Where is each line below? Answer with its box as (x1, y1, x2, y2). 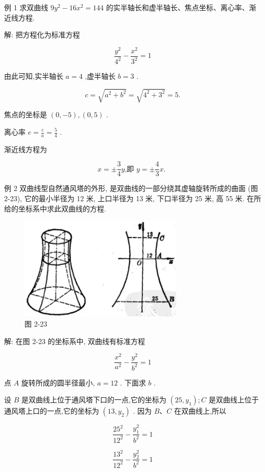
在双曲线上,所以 (174, 405, 226, 416)
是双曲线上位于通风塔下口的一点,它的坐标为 (21, 394, 166, 405)
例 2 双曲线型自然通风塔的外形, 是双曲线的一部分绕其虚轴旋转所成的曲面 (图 (4, 183, 258, 194)
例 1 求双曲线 (4, 2, 49, 12)
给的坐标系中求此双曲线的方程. (4, 203, 106, 213)
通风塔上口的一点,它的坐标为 (4, 405, 99, 416)
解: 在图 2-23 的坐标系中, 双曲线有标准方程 (4, 335, 146, 346)
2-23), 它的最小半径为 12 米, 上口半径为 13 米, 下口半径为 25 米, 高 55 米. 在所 (4, 193, 261, 204)
